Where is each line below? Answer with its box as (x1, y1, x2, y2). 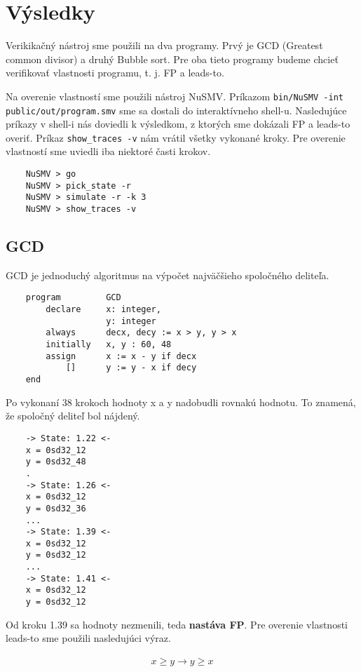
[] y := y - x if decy (65, 363, 197, 373)
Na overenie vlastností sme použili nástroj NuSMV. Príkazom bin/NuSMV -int (6, 88, 343, 103)
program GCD (25, 293, 121, 303)
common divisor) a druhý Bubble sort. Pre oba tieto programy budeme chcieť (6, 51, 339, 66)
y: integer (106, 316, 156, 326)
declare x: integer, (46, 304, 161, 315)
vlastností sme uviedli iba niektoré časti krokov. (6, 144, 211, 159)
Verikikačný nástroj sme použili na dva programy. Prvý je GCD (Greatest (6, 38, 323, 53)
